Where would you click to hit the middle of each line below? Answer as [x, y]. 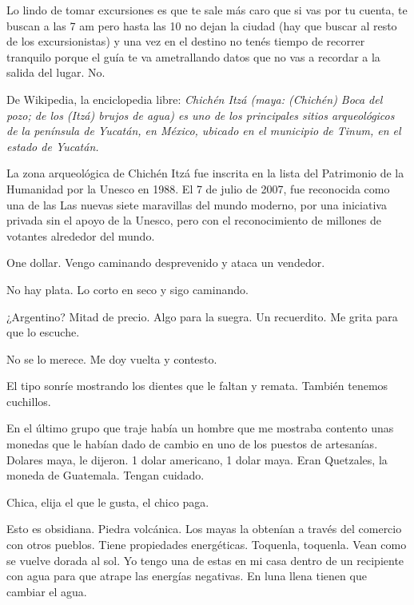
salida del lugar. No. [56, 72]
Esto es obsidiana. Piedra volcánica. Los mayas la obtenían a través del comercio [204, 529]
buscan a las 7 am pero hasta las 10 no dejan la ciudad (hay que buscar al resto [202, 25]
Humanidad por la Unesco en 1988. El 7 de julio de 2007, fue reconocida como [198, 188]
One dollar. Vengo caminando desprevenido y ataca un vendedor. [166, 263]
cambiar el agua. [47, 591]
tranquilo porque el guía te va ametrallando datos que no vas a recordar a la [193, 56]
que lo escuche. [43, 332]
